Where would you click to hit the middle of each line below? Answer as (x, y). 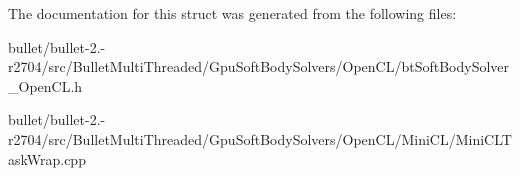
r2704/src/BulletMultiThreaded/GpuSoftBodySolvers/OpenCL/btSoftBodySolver (259, 66)
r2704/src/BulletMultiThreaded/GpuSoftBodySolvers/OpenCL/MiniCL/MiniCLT (260, 138)
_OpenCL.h (45, 85)
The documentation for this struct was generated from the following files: (232, 13)
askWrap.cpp (47, 158)
